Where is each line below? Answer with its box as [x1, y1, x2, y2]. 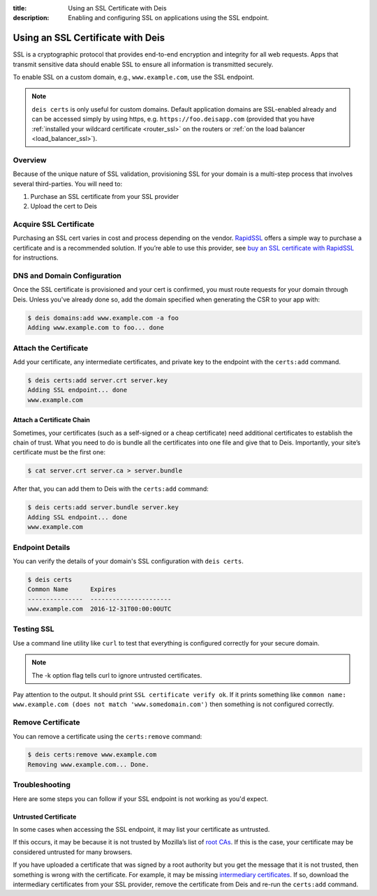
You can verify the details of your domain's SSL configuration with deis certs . [13, 557, 244, 565]
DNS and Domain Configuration [13, 271, 122, 281]
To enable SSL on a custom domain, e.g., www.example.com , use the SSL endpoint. [13, 73, 255, 82]
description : [13, 14, 50, 22]
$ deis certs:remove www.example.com [27, 751, 157, 759]
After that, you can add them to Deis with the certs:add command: [13, 485, 209, 493]
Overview [13, 155, 47, 165]
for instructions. [13, 253, 59, 262]
